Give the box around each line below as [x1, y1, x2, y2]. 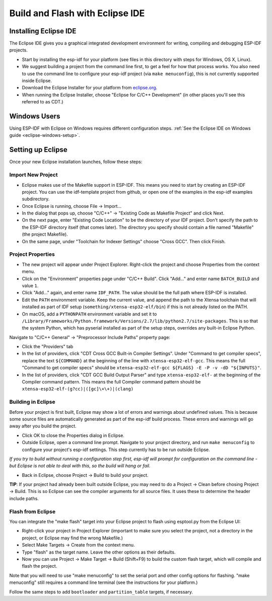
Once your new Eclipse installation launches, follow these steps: [9, 159, 143, 165]
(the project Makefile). [22, 231, 68, 237]
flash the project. [22, 563, 57, 569]
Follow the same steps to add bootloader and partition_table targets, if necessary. [9, 588, 193, 595]
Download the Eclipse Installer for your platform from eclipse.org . [22, 85, 158, 91]
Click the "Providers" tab [22, 344, 74, 350]
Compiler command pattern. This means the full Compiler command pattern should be [22, 379, 201, 385]
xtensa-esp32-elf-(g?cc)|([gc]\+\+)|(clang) [22, 386, 134, 392]
